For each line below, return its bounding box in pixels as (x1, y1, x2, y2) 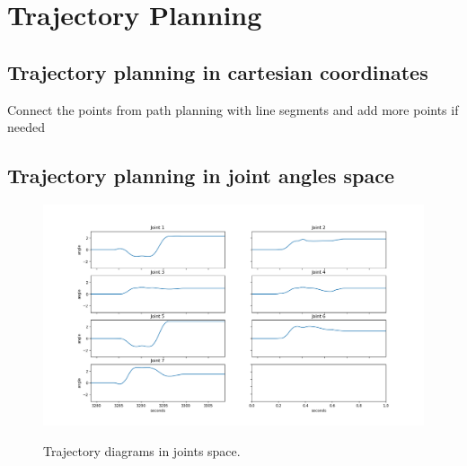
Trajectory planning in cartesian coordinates (7, 57, 428, 85)
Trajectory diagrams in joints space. (43, 441, 241, 460)
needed (7, 118, 45, 136)
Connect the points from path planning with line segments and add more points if (7, 100, 459, 119)
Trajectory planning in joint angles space (7, 162, 395, 189)
